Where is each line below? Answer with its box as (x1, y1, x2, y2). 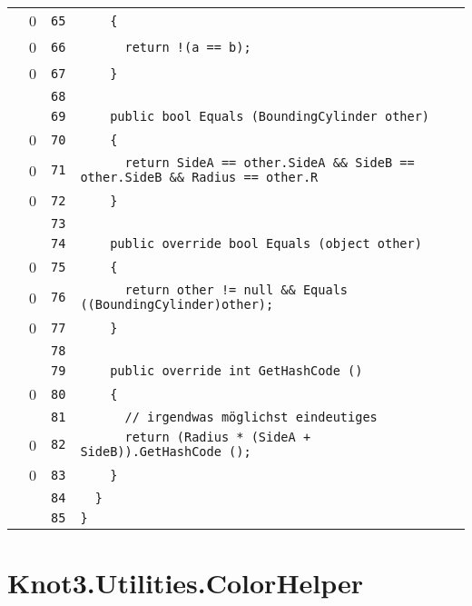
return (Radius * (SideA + (124, 430, 311, 444)
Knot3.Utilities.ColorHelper (7, 564, 364, 601)
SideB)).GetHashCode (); (80, 444, 251, 459)
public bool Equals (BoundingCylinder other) (110, 109, 430, 124)
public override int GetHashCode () (110, 363, 363, 378)
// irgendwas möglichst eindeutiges (124, 410, 378, 424)
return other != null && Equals (124, 283, 349, 297)
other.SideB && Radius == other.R (80, 170, 319, 184)
